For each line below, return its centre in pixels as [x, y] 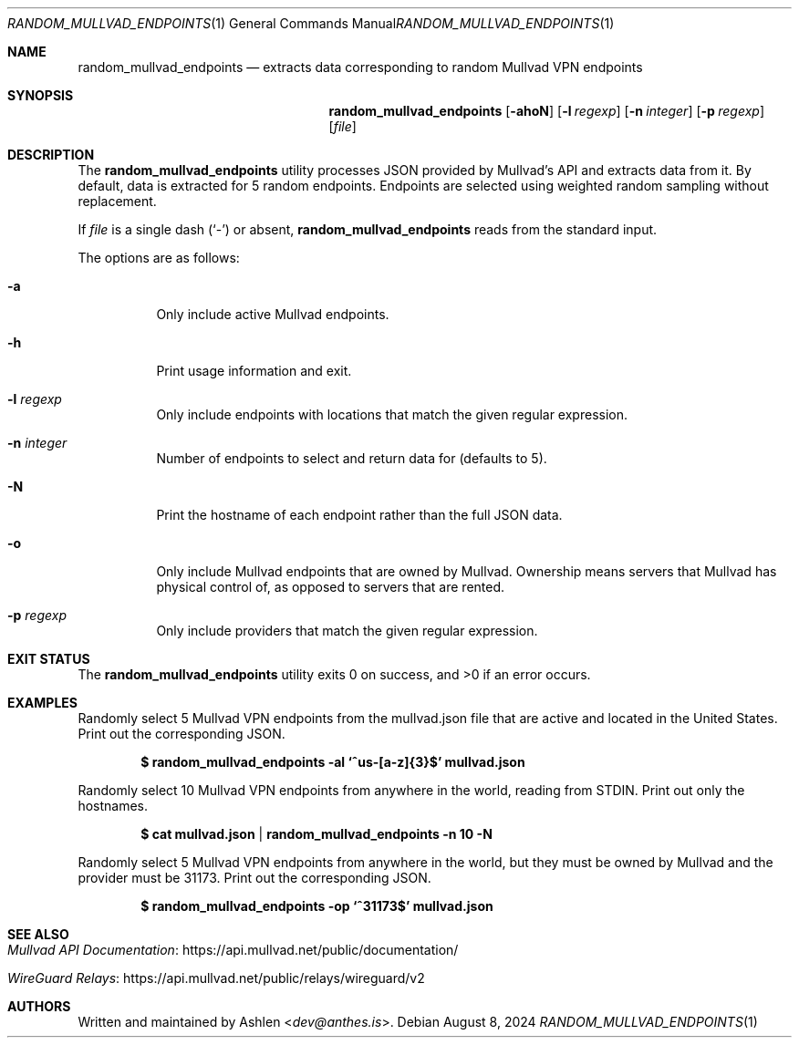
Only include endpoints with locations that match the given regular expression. [392, 414]
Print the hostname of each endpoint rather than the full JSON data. [359, 515]
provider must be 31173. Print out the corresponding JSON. [254, 878]
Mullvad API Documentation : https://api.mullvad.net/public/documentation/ [233, 950]
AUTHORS [39, 1006]
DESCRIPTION [51, 155]
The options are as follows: [159, 258]
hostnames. [113, 806]
